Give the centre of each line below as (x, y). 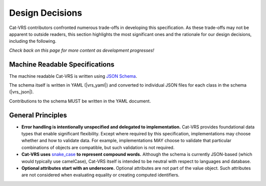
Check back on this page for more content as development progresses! (82, 50)
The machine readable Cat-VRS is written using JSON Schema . (73, 76)
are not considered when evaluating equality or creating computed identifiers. (100, 175)
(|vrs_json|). (21, 92)
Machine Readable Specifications (62, 64)
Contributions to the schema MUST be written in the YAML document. (80, 101)
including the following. (33, 41)
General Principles (38, 115)
